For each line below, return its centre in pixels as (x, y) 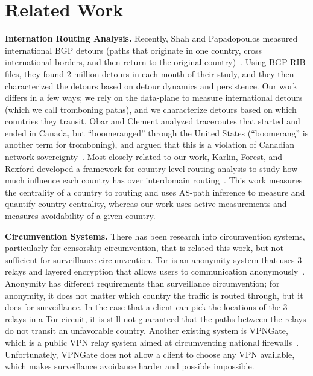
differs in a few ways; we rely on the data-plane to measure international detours (154, 97)
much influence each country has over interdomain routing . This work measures (154, 180)
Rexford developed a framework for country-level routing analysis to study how (151, 168)
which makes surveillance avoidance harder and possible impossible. (130, 366)
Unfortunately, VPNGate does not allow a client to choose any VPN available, (150, 354)
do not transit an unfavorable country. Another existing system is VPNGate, (147, 330)
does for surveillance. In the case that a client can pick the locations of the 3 (146, 307)
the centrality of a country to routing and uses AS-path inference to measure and (155, 192)
